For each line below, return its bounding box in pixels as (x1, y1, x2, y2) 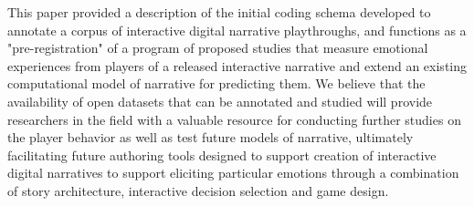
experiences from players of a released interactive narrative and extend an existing (7, 56, 468, 75)
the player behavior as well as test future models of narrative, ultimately (7, 128, 414, 147)
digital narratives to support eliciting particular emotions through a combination (7, 163, 459, 182)
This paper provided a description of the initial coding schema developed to (7, 3, 431, 21)
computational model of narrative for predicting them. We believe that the (7, 74, 426, 93)
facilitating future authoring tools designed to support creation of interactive (7, 145, 437, 164)
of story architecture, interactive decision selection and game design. (7, 180, 389, 200)
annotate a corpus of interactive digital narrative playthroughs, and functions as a (7, 20, 467, 39)
